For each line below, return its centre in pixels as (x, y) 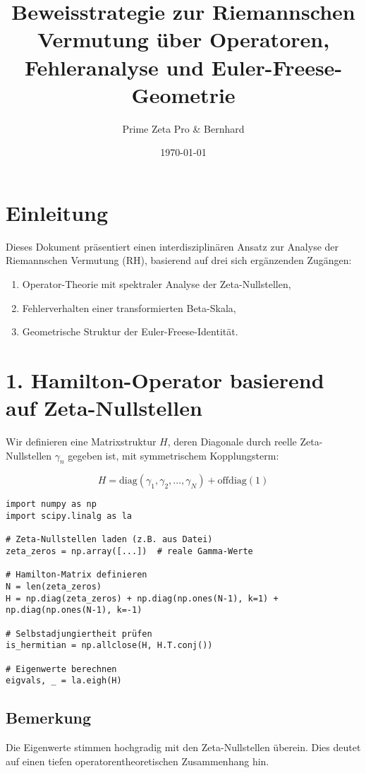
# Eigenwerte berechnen (61, 669)
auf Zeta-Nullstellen (104, 408)
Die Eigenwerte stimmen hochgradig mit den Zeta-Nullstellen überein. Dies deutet (183, 747)
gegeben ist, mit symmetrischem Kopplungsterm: (173, 455)
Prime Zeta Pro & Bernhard (183, 128)
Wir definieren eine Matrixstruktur (81, 442)
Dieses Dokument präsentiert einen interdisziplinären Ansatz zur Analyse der (172, 246)
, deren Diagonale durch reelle (232, 442)
